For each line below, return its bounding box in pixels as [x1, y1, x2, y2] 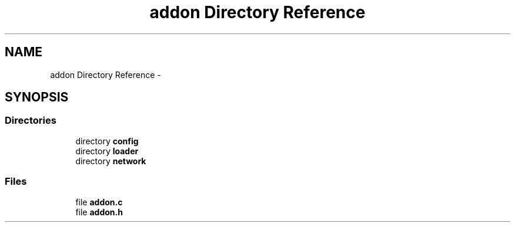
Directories [5, 114, 56, 127]
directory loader [75, 145, 139, 156]
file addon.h [75, 206, 123, 217]
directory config [75, 135, 139, 146]
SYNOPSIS [5, 90, 69, 105]
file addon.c [75, 196, 123, 207]
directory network [75, 155, 146, 166]
